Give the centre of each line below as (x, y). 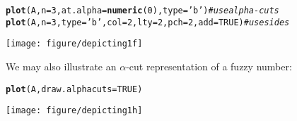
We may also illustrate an (61, 66)
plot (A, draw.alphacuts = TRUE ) (74, 89)
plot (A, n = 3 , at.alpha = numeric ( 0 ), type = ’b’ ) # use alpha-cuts (142, 11)
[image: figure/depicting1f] (74, 44)
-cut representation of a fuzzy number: (209, 66)
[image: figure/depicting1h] (74, 111)
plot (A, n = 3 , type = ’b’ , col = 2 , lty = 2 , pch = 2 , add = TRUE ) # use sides (148, 22)
